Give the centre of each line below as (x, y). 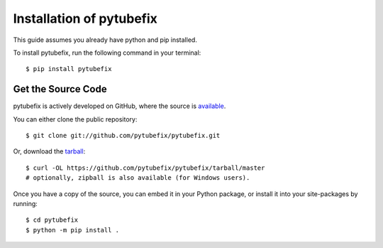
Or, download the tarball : (49, 151)
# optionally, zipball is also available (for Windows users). (138, 178)
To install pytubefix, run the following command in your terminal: (107, 53)
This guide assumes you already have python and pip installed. (105, 40)
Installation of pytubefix (85, 18)
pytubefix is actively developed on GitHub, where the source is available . (120, 106)
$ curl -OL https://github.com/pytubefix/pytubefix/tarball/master (145, 168)
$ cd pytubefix (52, 220)
